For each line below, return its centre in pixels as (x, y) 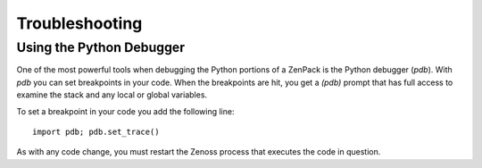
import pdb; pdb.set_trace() (96, 131)
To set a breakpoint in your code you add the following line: (125, 111)
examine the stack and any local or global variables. (112, 95)
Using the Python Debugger (101, 47)
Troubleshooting (79, 23)
